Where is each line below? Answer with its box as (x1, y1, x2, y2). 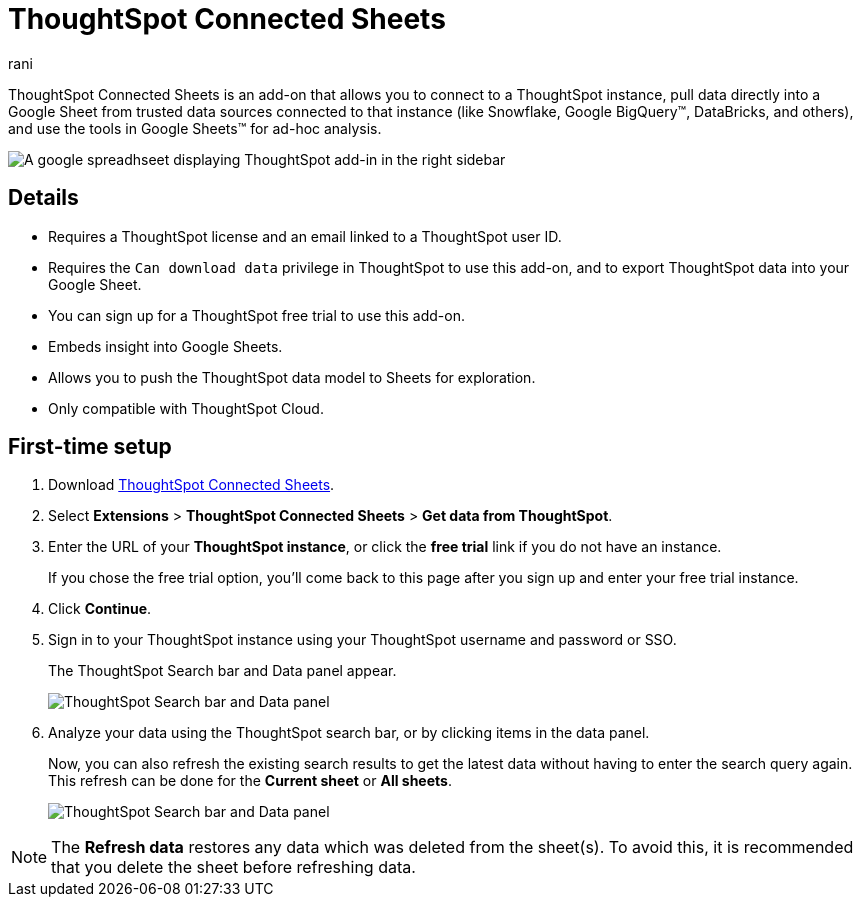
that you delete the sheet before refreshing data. (51, 857, 416, 878)
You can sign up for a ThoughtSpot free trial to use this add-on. (48, 306, 465, 324)
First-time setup (8, 434, 172, 460)
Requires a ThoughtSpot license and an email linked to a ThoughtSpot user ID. (48, 227, 562, 245)
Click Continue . (48, 600, 152, 618)
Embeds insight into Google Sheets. (48, 337, 283, 355)
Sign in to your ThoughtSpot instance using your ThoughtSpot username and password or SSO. (48, 631, 677, 649)
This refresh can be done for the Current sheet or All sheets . (48, 772, 452, 790)
